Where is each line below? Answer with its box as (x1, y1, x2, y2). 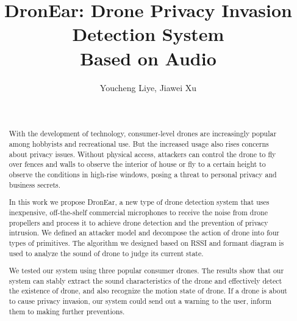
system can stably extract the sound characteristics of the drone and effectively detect (9, 275, 282, 286)
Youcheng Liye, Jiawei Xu (99, 81, 197, 94)
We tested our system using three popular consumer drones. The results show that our (9, 265, 284, 276)
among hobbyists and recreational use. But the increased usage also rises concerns (9, 139, 269, 149)
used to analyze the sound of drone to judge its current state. (9, 248, 204, 258)
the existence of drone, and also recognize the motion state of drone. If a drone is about (9, 286, 287, 296)
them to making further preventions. (9, 306, 125, 316)
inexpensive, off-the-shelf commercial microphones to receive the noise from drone (9, 207, 268, 217)
